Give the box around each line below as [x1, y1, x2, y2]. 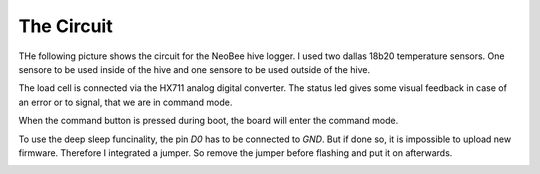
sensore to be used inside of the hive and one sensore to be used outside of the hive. [18, 63, 370, 75]
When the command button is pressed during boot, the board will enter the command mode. [18, 115, 399, 127]
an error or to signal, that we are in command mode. [18, 96, 233, 108]
